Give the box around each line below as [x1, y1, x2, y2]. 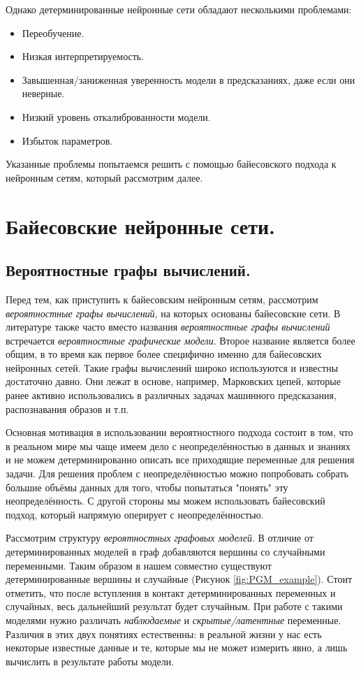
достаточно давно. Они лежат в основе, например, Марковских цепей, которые [6, 374, 341, 389]
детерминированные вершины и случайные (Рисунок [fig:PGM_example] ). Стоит [6, 572, 353, 586]
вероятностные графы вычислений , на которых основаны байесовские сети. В [6, 305, 341, 320]
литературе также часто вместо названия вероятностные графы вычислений [6, 319, 330, 334]
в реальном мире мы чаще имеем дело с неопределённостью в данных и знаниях [6, 438, 351, 453]
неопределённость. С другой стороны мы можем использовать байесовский [6, 493, 325, 508]
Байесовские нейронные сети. [6, 211, 276, 240]
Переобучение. [22, 25, 84, 40]
